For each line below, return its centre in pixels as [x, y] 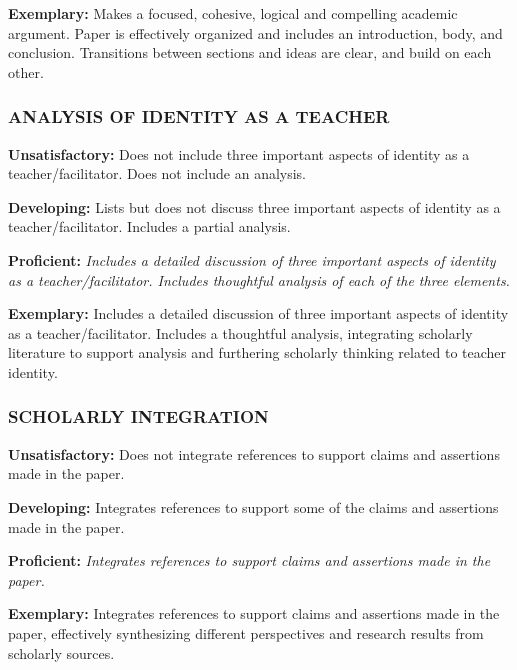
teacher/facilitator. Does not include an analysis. [157, 173]
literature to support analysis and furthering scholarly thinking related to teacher [257, 352]
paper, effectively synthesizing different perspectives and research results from [246, 632]
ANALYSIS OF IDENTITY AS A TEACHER [199, 116]
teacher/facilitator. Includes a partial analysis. [149, 226]
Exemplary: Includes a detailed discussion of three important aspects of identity [258, 313]
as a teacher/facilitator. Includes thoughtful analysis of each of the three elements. [259, 279]
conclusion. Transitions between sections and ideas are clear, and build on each [250, 52]
